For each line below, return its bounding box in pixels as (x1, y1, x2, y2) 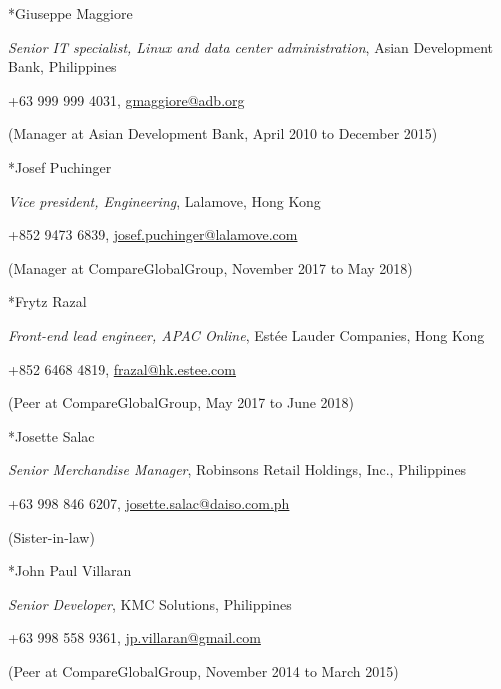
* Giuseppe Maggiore (8, 3, 133, 23)
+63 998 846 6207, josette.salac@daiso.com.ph (8, 492, 290, 513)
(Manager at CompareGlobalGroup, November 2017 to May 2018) (8, 257, 413, 278)
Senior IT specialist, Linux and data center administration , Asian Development (8, 36, 494, 57)
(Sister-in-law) (8, 526, 95, 547)
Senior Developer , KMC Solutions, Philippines (8, 593, 292, 614)
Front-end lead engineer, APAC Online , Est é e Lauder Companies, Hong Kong (8, 324, 485, 345)
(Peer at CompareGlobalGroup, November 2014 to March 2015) (8, 660, 399, 681)
